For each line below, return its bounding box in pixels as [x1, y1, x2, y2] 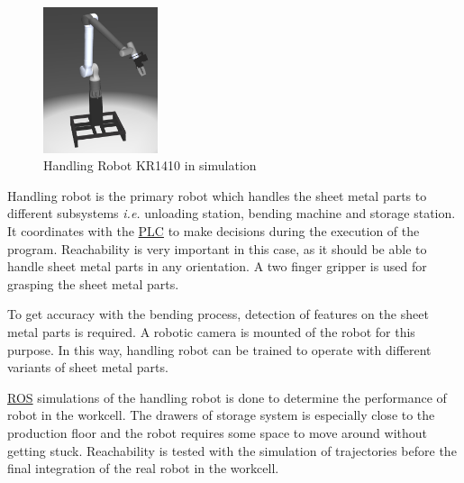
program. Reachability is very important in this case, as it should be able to [7, 239, 427, 258]
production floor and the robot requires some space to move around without [7, 423, 427, 442]
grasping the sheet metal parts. [7, 274, 179, 293]
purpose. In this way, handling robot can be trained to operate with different [7, 340, 432, 359]
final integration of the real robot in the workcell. [7, 459, 279, 478]
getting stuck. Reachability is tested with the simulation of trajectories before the [7, 441, 457, 460]
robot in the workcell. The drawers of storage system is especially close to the [7, 406, 435, 424]
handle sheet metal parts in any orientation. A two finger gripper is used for [7, 257, 427, 276]
